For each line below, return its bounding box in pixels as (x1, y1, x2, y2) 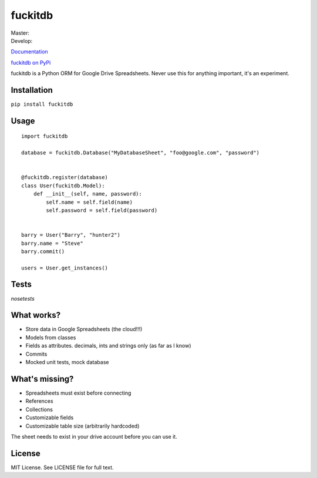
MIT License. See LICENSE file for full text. (11, 464, 114, 471)
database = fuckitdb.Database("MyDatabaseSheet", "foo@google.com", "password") (21, 150, 260, 156)
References (25, 398, 53, 405)
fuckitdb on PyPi (11, 59, 51, 66)
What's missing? (11, 373, 74, 384)
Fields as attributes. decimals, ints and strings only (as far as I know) (25, 342, 191, 349)
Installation (11, 85, 53, 95)
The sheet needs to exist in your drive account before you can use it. (11, 433, 177, 440)
